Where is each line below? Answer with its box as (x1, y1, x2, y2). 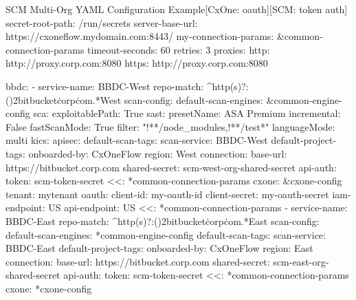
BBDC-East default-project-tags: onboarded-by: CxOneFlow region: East (5, 241, 313, 255)
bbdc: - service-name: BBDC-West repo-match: (5, 78, 204, 93)
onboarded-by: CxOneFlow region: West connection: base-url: (28, 146, 287, 160)
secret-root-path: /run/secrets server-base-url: (5, 15, 198, 30)
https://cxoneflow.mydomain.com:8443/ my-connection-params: (5, 29, 274, 43)
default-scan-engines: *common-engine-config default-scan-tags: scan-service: (5, 227, 326, 242)
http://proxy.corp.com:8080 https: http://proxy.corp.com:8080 (5, 56, 268, 70)
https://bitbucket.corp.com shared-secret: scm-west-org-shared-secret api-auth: (5, 160, 337, 174)
